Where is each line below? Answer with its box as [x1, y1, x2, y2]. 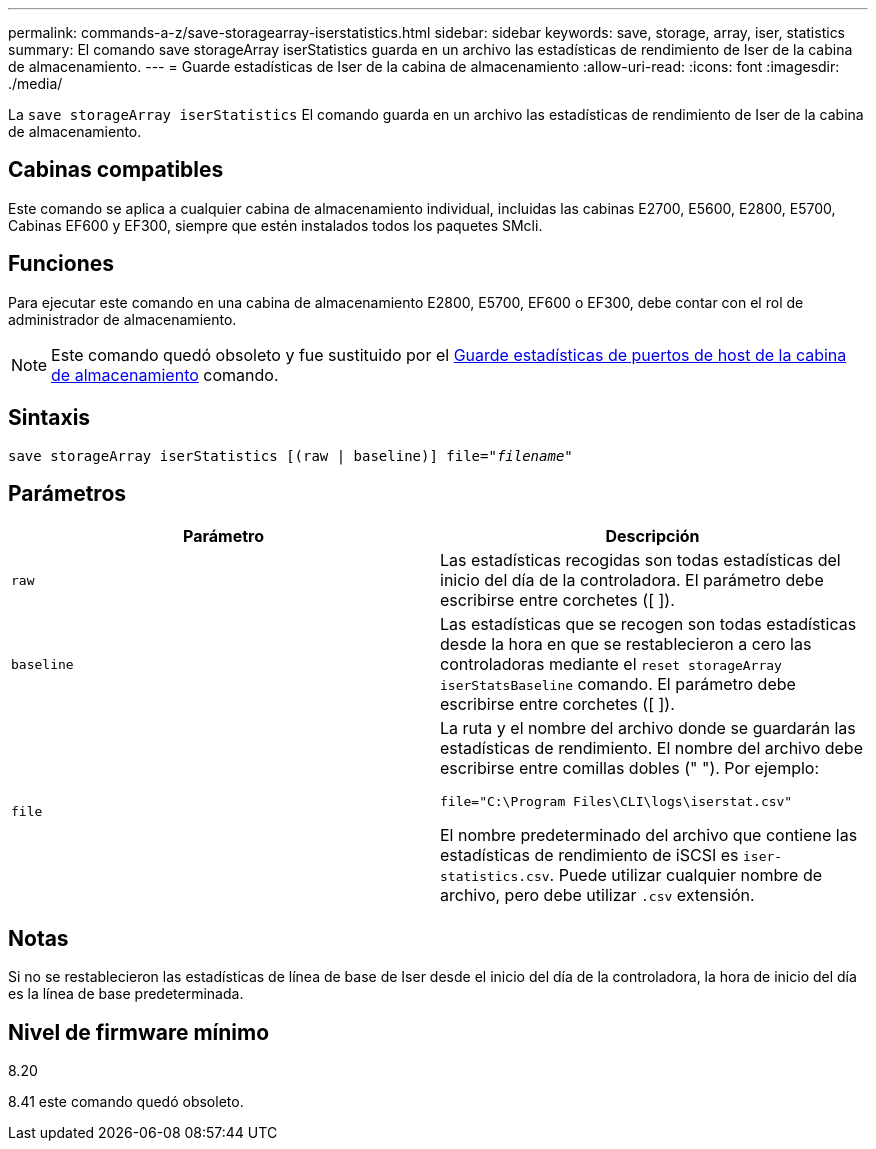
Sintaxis [8, 405, 91, 431]
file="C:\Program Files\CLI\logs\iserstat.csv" [440, 794, 793, 810]
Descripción [605, 526, 700, 547]
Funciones [8, 251, 115, 277]
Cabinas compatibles [8, 157, 224, 183]
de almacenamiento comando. [51, 364, 279, 385]
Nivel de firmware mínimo [8, 1019, 270, 1045]
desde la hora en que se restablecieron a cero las [440, 634, 812, 655]
